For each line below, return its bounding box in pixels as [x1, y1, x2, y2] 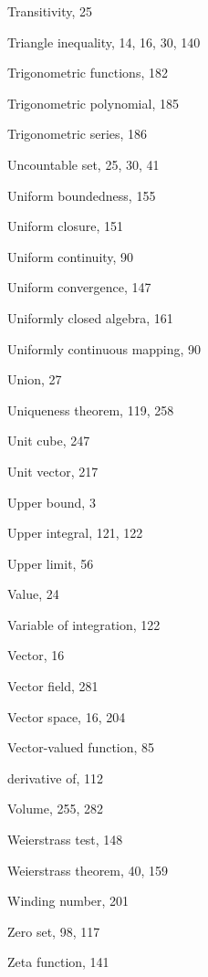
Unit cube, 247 [7, 431, 90, 450]
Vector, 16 [7, 646, 65, 665]
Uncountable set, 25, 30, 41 [7, 154, 160, 173]
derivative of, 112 [7, 768, 104, 787]
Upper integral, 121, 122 [7, 523, 143, 542]
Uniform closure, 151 [7, 216, 123, 236]
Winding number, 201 [7, 891, 130, 910]
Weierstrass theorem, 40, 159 [7, 860, 169, 879]
